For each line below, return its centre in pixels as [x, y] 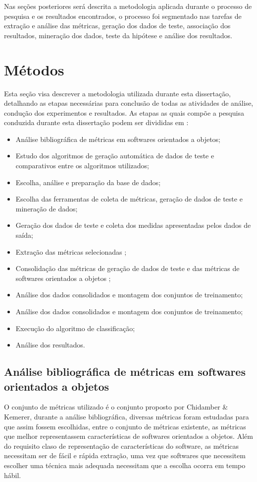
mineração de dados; [47, 208]
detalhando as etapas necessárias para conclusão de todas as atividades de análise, [129, 103]
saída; [24, 235]
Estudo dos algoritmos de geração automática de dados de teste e [115, 156]
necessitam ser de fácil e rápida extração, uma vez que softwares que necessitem [125, 455]
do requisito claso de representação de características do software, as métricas [122, 446]
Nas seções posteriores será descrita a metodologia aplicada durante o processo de [128, 6]
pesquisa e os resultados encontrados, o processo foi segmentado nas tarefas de [123, 16]
